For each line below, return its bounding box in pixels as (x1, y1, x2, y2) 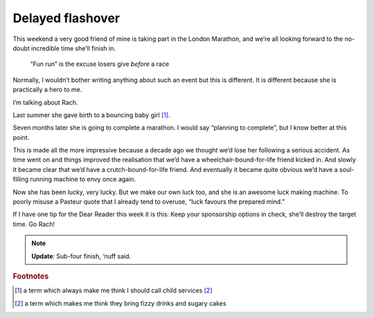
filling (12, 175, 29, 184)
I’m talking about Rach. (12, 98, 78, 107)
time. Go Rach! (12, 220, 55, 228)
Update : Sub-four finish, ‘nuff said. (31, 251, 132, 260)
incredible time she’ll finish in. (31, 44, 116, 52)
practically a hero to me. (12, 85, 82, 94)
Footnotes (12, 271, 49, 281)
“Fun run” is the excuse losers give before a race (30, 60, 170, 69)
